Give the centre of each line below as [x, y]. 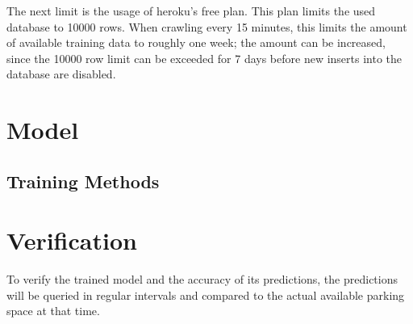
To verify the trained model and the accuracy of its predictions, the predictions [202, 279]
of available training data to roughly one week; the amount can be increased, [196, 42]
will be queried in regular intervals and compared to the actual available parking [206, 295]
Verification [72, 240]
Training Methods [83, 181]
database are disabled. [61, 74]
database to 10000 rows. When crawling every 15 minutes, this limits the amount [207, 26]
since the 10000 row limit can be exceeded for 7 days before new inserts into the [204, 58]
